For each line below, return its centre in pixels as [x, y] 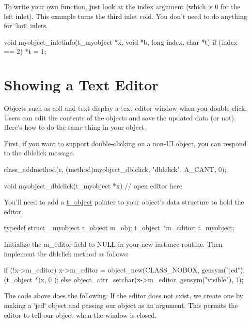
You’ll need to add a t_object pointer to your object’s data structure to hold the [124, 202]
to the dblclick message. [39, 153]
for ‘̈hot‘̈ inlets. [26, 25]
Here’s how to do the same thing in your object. [75, 127]
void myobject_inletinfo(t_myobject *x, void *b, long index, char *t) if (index [121, 42]
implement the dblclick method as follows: [66, 253]
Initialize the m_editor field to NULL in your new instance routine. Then [113, 244]
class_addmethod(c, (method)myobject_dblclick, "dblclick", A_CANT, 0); [115, 169]
